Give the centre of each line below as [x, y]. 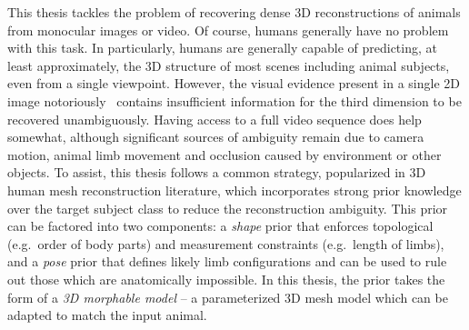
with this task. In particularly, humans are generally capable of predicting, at [222, 48]
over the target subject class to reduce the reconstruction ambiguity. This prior [228, 208]
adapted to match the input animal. [107, 315]
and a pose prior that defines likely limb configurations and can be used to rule [227, 261]
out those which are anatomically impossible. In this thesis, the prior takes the [226, 279]
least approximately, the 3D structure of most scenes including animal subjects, [229, 65]
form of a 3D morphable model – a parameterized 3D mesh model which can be [228, 297]
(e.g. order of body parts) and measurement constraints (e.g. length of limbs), [226, 243]
